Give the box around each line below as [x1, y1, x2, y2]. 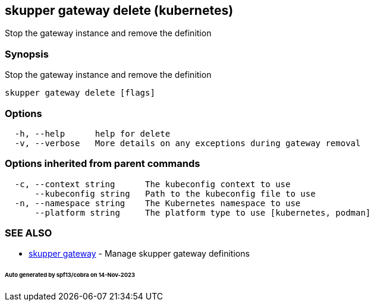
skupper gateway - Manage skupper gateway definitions [29, 248, 250, 259]
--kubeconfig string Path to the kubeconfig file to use [34, 188, 316, 198]
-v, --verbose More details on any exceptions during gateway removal [14, 138, 361, 148]
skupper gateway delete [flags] [5, 88, 155, 98]
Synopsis [5, 48, 49, 60]
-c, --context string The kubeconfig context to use [14, 179, 291, 189]
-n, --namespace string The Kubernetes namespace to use [14, 198, 301, 208]
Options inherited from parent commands [5, 157, 200, 170]
